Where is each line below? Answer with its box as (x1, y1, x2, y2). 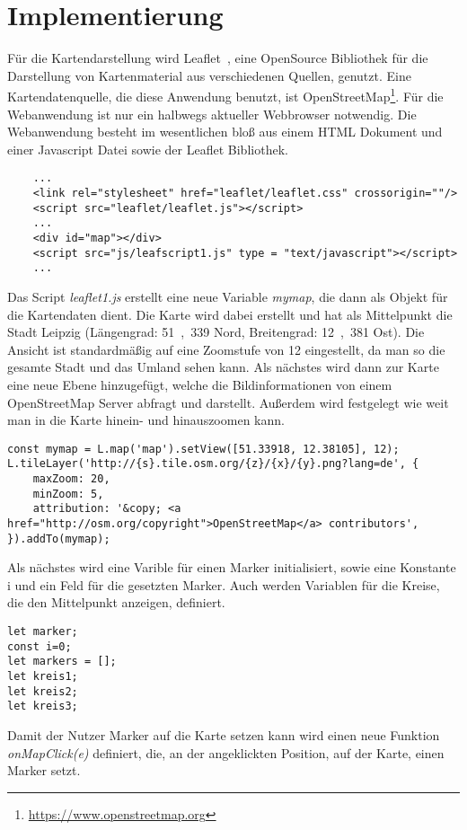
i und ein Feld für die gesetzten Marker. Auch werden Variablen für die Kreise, (7, 575, 440, 594)
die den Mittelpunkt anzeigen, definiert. (7, 593, 225, 612)
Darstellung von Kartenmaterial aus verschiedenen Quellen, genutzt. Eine (7, 66, 411, 84)
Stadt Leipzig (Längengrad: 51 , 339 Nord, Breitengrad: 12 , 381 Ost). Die (7, 322, 425, 341)
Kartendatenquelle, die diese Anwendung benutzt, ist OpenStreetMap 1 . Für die (7, 84, 444, 105)
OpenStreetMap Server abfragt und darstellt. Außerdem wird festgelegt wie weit (7, 393, 449, 411)
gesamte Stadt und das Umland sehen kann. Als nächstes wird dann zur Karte (7, 358, 439, 376)
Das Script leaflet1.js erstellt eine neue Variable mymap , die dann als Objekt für (7, 287, 448, 305)
